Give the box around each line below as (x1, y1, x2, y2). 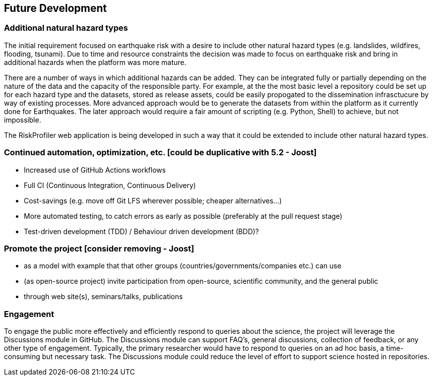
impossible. (4, 115, 41, 124)
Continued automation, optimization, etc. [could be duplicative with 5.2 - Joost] (4, 147, 317, 158)
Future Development (4, 2, 107, 14)
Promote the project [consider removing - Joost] (4, 243, 194, 253)
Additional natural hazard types (4, 23, 128, 33)
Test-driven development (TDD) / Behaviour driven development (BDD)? (24, 227, 259, 236)
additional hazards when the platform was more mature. (4, 58, 186, 66)
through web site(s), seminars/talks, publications (24, 292, 183, 301)
